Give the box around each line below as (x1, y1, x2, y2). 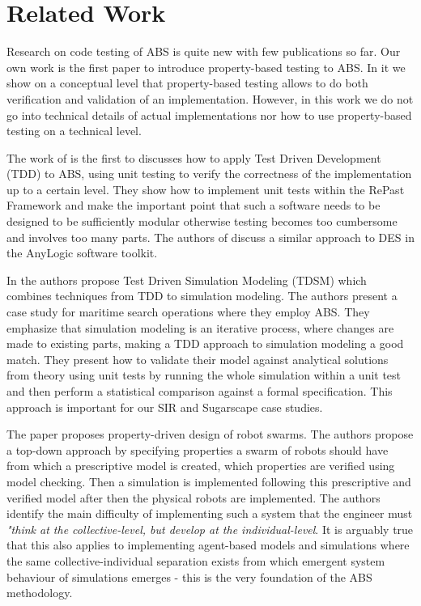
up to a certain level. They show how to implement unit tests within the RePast (6, 180, 405, 197)
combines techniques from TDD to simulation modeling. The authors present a (6, 287, 398, 304)
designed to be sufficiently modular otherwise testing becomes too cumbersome (6, 213, 398, 230)
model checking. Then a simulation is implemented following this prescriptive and (6, 473, 411, 489)
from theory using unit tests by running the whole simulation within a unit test (6, 367, 402, 384)
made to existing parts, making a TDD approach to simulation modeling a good (6, 335, 404, 352)
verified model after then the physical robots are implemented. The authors (6, 489, 381, 506)
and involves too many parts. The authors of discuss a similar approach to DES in (6, 228, 415, 245)
